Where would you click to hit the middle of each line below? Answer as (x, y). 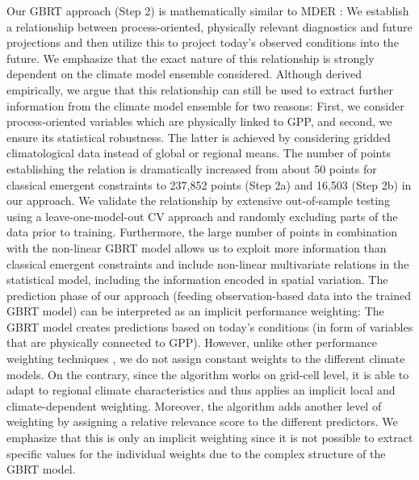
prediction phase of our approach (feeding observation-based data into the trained (209, 295)
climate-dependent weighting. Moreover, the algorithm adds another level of (194, 405)
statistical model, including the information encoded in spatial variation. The (197, 280)
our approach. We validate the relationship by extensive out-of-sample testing (198, 200)
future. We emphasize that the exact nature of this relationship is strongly (191, 58)
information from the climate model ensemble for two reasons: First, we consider (205, 105)
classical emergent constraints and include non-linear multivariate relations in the (208, 263)
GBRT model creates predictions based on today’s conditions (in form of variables (210, 326)
